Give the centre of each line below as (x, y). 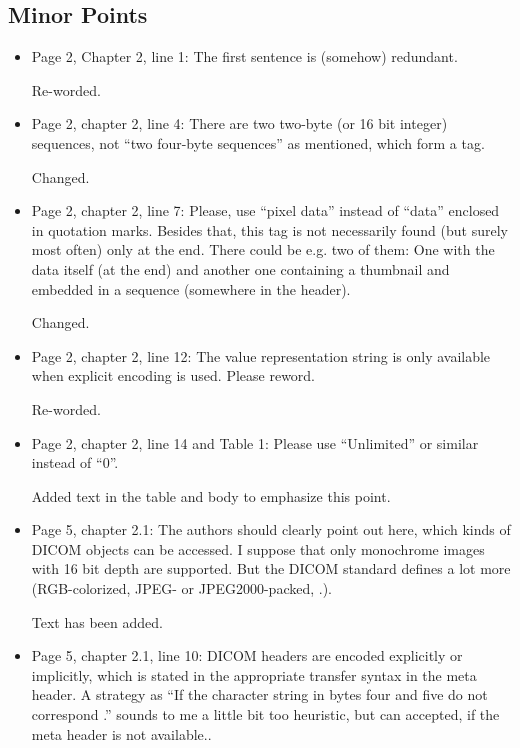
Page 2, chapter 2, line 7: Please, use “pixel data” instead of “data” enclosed (265, 210)
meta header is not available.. (121, 733)
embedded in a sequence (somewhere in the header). (191, 288)
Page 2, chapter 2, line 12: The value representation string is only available (261, 355)
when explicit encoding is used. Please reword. (173, 375)
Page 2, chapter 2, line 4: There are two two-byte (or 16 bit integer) (239, 123)
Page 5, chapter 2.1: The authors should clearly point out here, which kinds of (271, 529)
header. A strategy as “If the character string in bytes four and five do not (259, 694)
